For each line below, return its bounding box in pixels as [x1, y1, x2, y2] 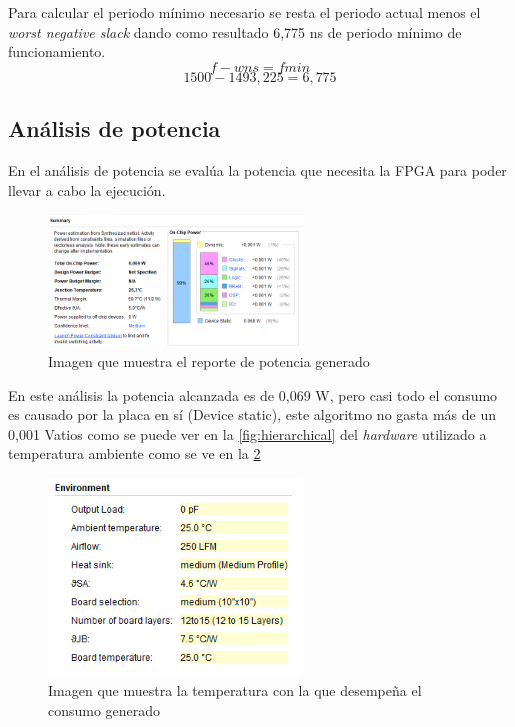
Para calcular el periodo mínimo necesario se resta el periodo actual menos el [8, 2, 481, 22]
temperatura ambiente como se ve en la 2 [8, 443, 261, 464]
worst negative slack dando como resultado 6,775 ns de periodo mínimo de [8, 21, 462, 42]
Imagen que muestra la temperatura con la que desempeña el [48, 680, 422, 701]
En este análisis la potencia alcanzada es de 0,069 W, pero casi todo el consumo [8, 384, 498, 405]
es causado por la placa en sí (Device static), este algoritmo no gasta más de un [8, 404, 497, 425]
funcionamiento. [8, 41, 106, 62]
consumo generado [48, 699, 161, 720]
